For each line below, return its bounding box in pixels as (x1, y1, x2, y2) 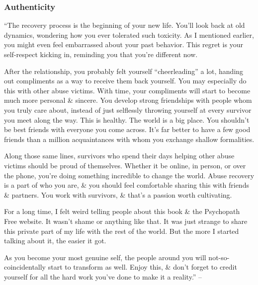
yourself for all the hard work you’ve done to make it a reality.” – (4, 271, 202, 282)
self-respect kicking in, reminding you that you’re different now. (4, 49, 198, 59)
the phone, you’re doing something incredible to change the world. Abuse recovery (4, 170, 255, 180)
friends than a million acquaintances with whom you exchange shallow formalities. (4, 134, 255, 144)
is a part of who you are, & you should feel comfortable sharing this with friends (4, 180, 249, 190)
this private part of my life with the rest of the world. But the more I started (4, 225, 239, 236)
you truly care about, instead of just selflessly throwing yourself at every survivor (4, 104, 252, 115)
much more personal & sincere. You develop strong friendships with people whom (4, 95, 252, 105)
